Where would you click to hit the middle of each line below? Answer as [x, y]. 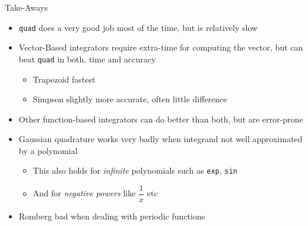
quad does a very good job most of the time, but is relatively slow [138, 27]
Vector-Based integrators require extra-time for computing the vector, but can [161, 47]
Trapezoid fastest [64, 79]
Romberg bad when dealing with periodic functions [112, 216]
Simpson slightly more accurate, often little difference [130, 99]
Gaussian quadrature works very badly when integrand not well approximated [161, 139]
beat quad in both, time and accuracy [87, 59]
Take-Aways [26, 7]
